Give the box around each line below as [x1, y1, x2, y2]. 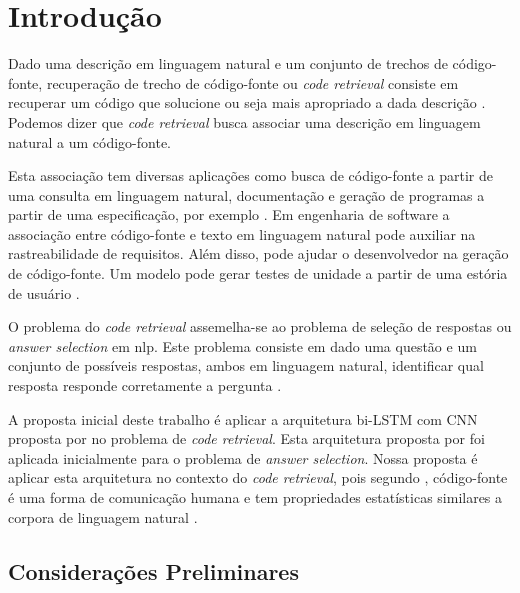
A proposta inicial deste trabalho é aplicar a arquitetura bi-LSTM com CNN [8, 408, 478, 429]
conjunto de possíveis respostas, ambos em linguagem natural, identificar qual [8, 355, 484, 376]
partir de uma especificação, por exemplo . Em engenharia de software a [8, 204, 450, 225]
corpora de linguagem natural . [8, 506, 198, 527]
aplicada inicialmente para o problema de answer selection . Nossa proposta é [8, 447, 478, 468]
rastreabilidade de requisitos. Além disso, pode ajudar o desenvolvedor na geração [8, 243, 509, 264]
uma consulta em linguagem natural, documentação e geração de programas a [8, 184, 485, 205]
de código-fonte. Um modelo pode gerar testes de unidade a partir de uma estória [8, 263, 508, 284]
